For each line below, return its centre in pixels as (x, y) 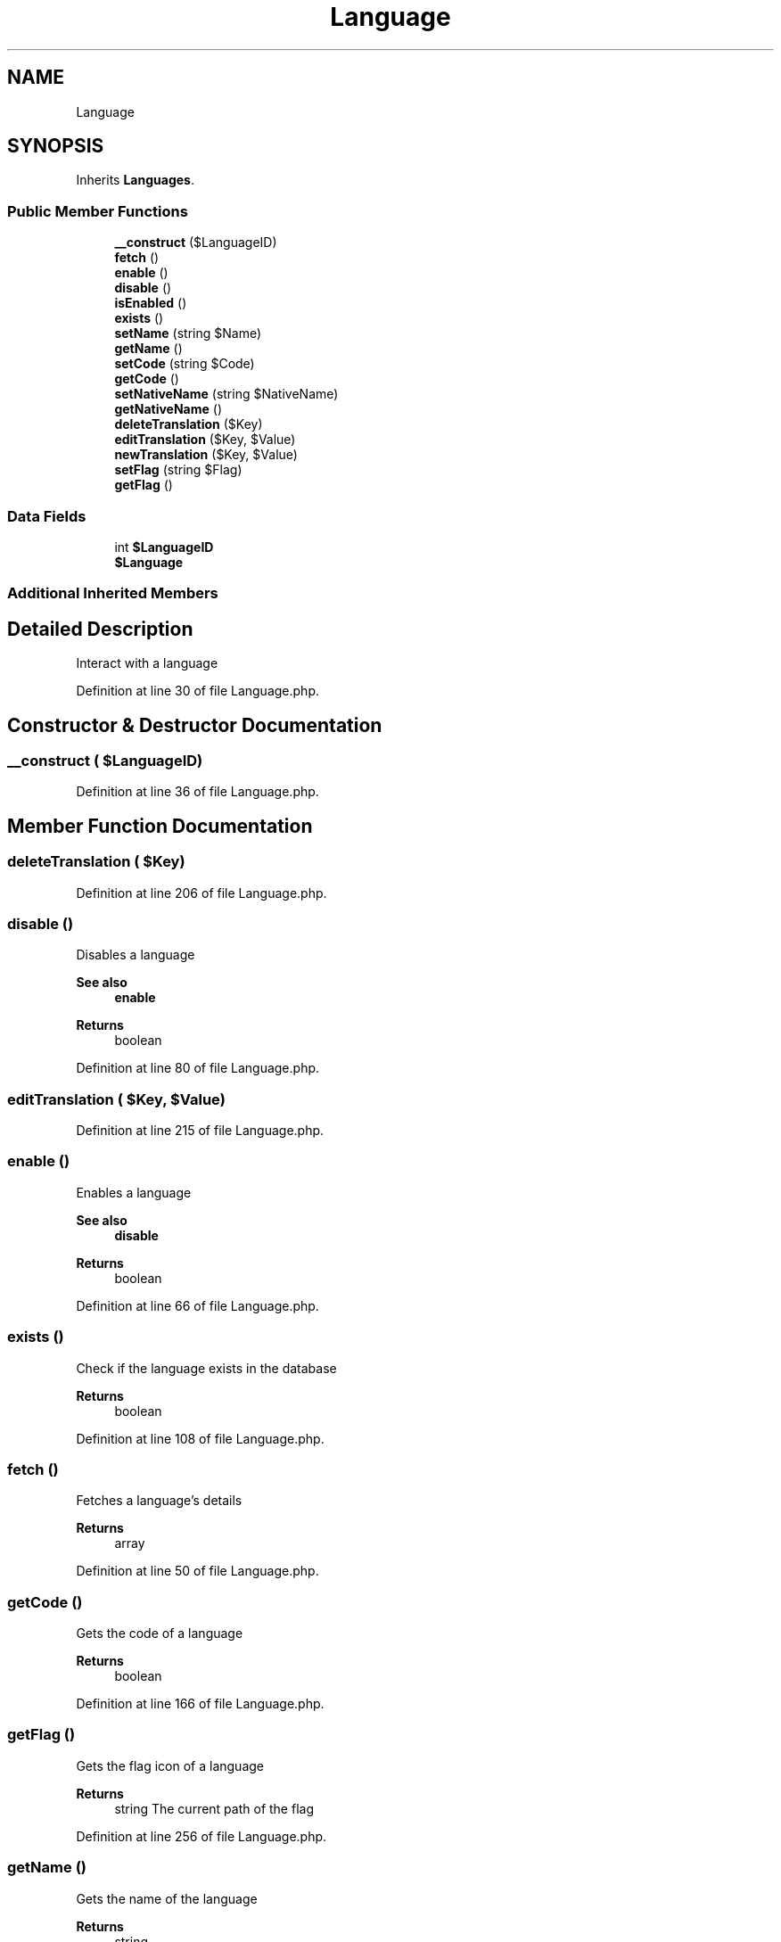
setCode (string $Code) (185, 364)
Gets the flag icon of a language (170, 1765)
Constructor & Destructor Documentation (195, 725)
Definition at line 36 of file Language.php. (197, 792)
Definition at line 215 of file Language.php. (200, 1131)
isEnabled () (151, 303)
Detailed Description (100, 629)
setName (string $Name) (188, 333)
